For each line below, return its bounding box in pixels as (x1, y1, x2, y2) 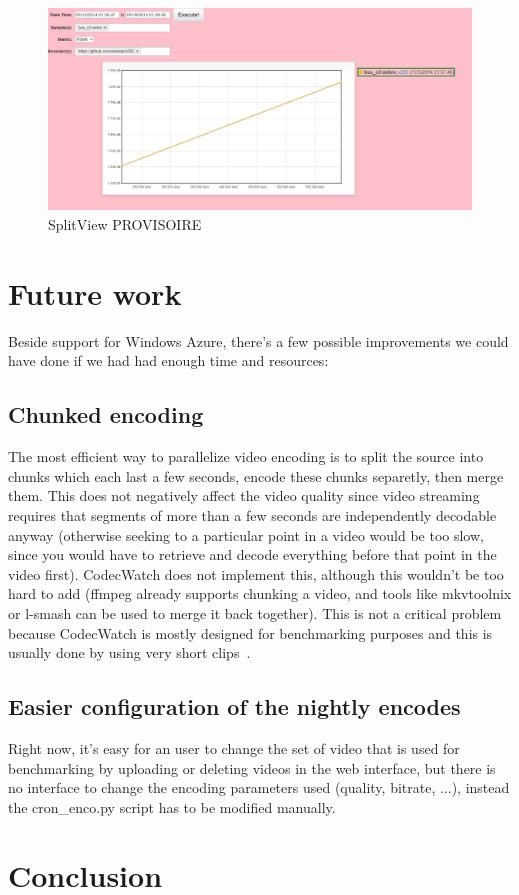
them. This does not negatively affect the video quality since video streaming (8, 485, 480, 506)
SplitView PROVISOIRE (48, 214, 202, 235)
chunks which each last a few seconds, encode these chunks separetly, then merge (8, 465, 504, 486)
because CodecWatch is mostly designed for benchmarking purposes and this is (8, 622, 493, 643)
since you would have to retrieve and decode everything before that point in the (8, 544, 497, 565)
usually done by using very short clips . (8, 642, 251, 663)
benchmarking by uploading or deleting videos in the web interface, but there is (8, 757, 496, 778)
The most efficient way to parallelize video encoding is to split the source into (8, 446, 484, 467)
